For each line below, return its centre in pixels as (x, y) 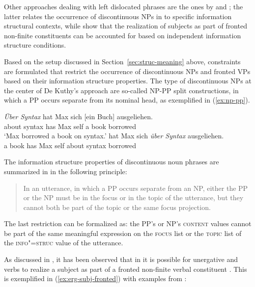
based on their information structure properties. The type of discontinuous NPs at (128, 81)
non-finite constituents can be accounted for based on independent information (123, 35)
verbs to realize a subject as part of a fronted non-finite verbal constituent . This (126, 269)
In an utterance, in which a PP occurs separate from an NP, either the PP (136, 188)
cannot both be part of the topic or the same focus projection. (117, 207)
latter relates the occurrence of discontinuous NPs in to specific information (118, 16)
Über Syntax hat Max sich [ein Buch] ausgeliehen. (78, 116)
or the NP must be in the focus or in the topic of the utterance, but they (133, 197)
